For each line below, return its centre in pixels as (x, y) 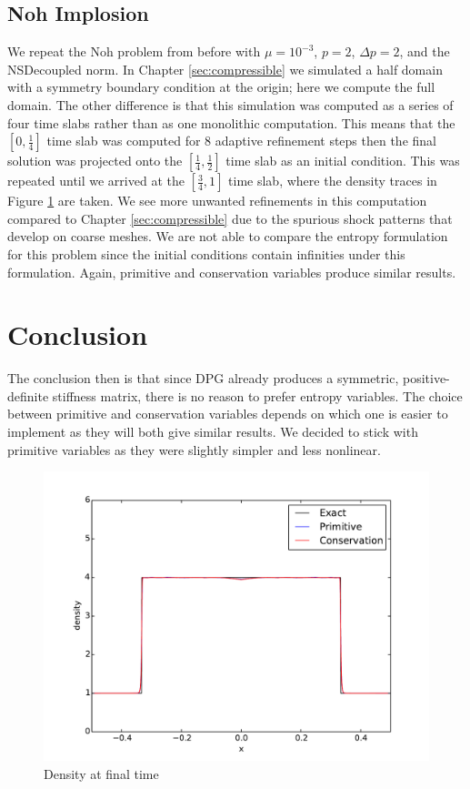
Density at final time (101, 773)
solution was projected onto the (95, 161)
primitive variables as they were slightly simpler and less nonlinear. (194, 449)
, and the (425, 51)
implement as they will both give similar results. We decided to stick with (213, 432)
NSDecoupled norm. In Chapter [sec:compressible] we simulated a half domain (225, 69)
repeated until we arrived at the (96, 181)
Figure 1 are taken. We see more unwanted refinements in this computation (217, 201)
